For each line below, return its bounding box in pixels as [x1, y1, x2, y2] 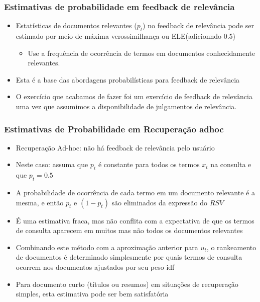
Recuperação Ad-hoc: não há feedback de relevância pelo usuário [16, 142, 215, 153]
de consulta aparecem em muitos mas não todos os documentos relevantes [16, 225, 243, 236]
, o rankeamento [206, 242, 256, 252]
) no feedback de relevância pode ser [143, 20, 254, 31]
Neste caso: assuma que [16, 159, 88, 170]
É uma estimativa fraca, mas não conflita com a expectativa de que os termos [16, 215, 254, 225]
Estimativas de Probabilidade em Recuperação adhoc [4, 122, 224, 135]
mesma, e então [16, 197, 64, 207]
